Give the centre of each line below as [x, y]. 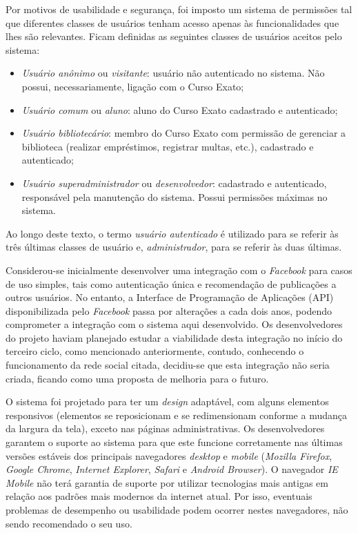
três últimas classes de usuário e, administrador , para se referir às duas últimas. [174, 247]
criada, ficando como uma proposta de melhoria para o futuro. [137, 378]
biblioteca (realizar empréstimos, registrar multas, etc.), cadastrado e [168, 146]
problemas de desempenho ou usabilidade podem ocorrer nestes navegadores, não [177, 510]
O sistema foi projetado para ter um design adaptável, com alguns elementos [167, 401]
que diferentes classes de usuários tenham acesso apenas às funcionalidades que [172, 22]
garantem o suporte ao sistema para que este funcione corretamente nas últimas [174, 442]
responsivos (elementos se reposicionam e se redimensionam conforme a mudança [176, 415]
